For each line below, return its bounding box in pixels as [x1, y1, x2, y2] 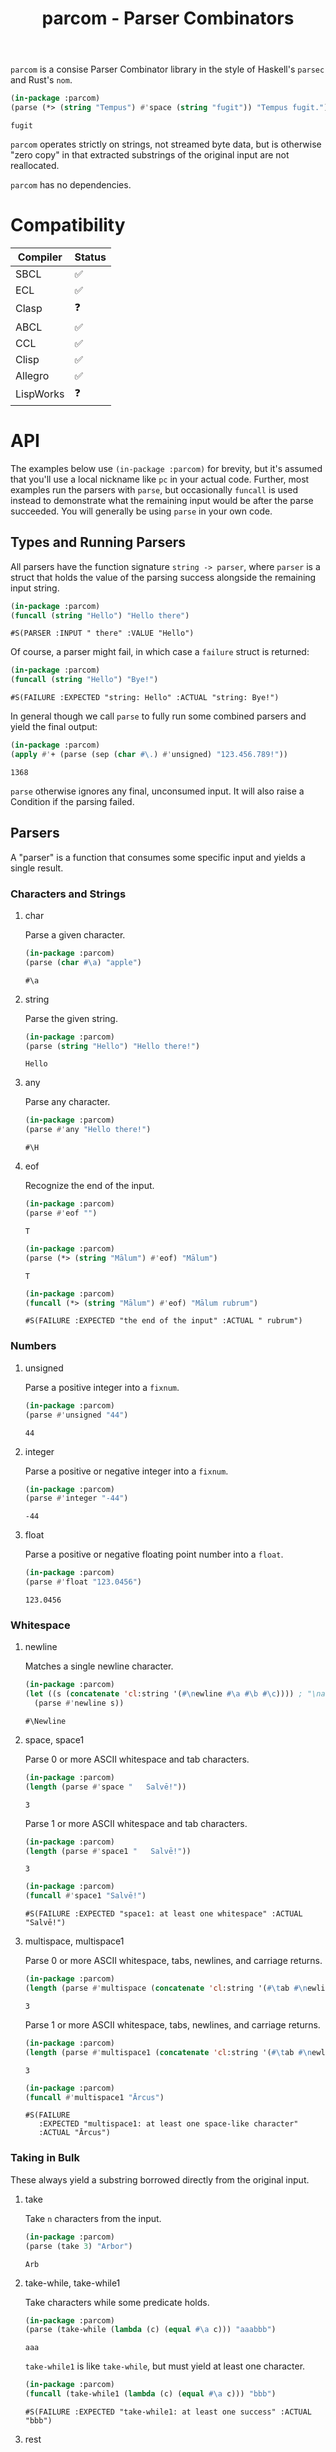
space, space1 [24, 1733, 85, 1746]
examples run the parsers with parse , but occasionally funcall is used [10, 483, 299, 496]
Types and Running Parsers [10, 534, 186, 551]
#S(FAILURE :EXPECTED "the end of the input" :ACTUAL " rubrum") [24, 1316, 303, 1326]
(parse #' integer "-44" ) [24, 1493, 129, 1504]
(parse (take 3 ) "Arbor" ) [24, 2241, 133, 2251]
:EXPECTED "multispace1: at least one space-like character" [38, 2119, 299, 2129]
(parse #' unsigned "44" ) [24, 1410, 129, 1420]
